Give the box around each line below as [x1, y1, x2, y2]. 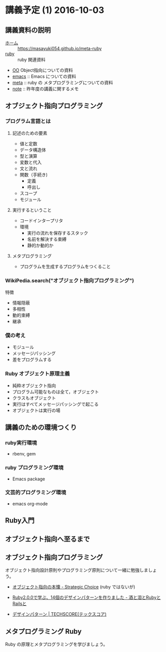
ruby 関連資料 [17, 57, 46, 63]
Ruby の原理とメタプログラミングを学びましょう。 [5, 641, 108, 648]
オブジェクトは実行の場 [12, 407, 60, 413]
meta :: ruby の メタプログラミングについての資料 [12, 80, 113, 85]
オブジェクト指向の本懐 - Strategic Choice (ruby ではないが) [12, 584, 135, 590]
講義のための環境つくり [5, 423, 77, 432]
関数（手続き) [19, 172, 48, 178]
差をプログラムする [12, 357, 52, 363]
